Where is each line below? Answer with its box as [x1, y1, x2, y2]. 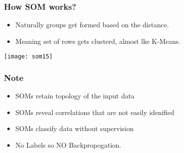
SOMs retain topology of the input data [15, 91, 135, 101]
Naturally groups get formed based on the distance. [15, 19, 169, 30]
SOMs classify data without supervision [15, 123, 134, 134]
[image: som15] [4, 53, 53, 60]
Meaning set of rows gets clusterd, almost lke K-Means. [15, 36, 181, 46]
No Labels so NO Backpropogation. [15, 140, 121, 150]
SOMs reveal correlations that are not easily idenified [15, 107, 175, 117]
